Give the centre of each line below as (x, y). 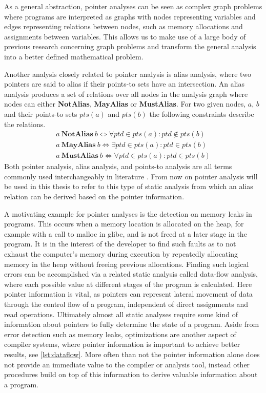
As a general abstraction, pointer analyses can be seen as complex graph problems (133, 6)
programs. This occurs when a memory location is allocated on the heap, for (124, 224)
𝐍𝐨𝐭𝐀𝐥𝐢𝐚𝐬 (77, 135)
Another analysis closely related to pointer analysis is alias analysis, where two (128, 74)
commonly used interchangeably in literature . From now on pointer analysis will (131, 176)
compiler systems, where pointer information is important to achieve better (122, 344)
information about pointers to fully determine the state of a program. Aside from (132, 324)
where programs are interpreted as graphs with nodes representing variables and (130, 16)
